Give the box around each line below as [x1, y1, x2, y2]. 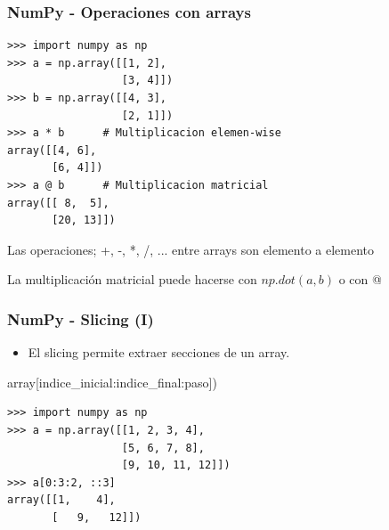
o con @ [338, 270, 382, 289]
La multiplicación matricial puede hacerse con [7, 270, 257, 289]
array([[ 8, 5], [7, 196, 109, 209]
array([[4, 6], [7, 143, 97, 157]
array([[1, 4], [7, 493, 116, 507]
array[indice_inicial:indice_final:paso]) [7, 372, 217, 391]
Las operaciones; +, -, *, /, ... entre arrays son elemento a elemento [7, 240, 375, 258]
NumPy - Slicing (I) [7, 307, 154, 330]
